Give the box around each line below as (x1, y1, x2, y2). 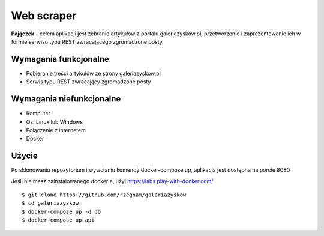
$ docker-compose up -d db (22, 208, 101, 215)
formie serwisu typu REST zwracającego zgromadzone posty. (11, 38, 164, 45)
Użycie (11, 151, 38, 161)
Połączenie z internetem (26, 126, 86, 133)
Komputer (26, 110, 51, 117)
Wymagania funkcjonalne (11, 54, 109, 64)
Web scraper (11, 9, 77, 22)
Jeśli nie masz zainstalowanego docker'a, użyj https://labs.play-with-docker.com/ (11, 177, 214, 184)
